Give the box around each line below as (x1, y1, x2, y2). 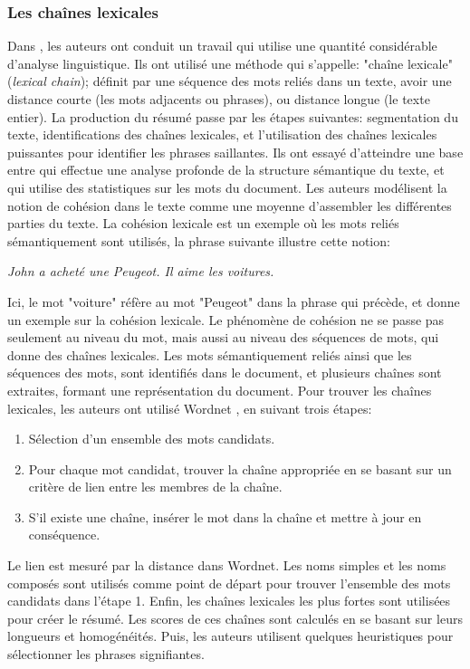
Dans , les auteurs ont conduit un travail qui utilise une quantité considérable (7, 36, 437, 55)
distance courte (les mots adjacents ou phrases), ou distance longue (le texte (7, 90, 430, 108)
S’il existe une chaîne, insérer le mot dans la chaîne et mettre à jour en (28, 507, 422, 526)
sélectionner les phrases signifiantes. (7, 645, 205, 664)
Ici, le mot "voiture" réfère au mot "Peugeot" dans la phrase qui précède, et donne (7, 291, 460, 311)
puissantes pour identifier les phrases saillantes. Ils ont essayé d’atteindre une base (7, 142, 464, 161)
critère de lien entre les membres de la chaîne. (28, 477, 283, 496)
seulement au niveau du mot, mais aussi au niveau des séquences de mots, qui (7, 328, 439, 347)
